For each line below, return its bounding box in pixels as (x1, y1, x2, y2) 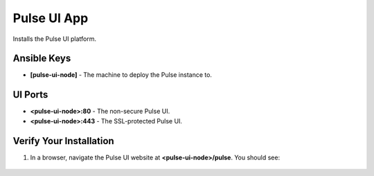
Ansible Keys (12, 53, 71, 64)
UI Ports (12, 89, 48, 100)
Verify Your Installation (12, 135, 114, 147)
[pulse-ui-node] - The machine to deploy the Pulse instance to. (30, 71, 213, 79)
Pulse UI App (12, 10, 89, 26)
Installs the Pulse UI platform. (12, 35, 97, 43)
